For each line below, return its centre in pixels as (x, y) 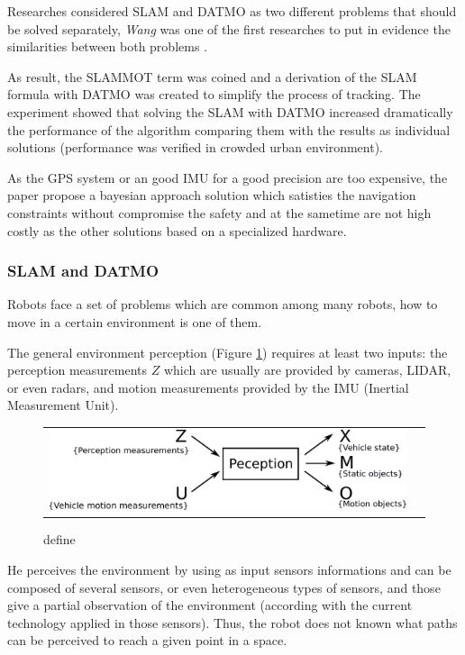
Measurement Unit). (63, 405)
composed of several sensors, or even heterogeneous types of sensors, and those (224, 587)
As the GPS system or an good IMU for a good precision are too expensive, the (228, 177)
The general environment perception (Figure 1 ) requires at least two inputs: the (228, 352)
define (59, 539)
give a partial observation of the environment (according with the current (210, 605)
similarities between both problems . (107, 46)
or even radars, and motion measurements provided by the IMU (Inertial (208, 387)
